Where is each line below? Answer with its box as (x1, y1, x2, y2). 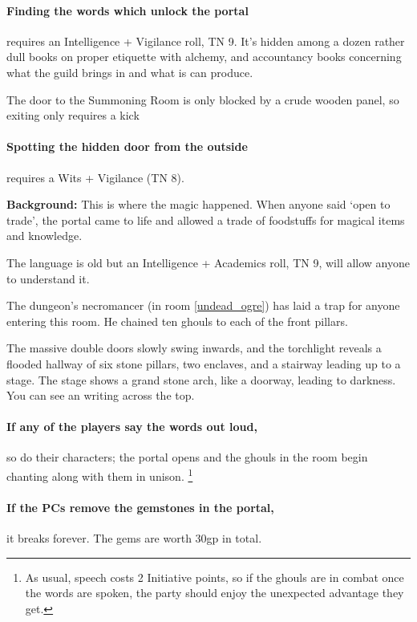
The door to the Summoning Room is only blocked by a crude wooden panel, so (6, 91, 399, 108)
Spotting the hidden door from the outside (6, 138, 248, 155)
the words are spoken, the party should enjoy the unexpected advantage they (25, 584, 404, 601)
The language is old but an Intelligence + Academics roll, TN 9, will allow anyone (6, 254, 410, 270)
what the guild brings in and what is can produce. (6, 63, 253, 80)
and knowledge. (6, 227, 83, 244)
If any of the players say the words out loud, (6, 418, 257, 435)
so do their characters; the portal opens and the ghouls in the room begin (6, 449, 368, 465)
